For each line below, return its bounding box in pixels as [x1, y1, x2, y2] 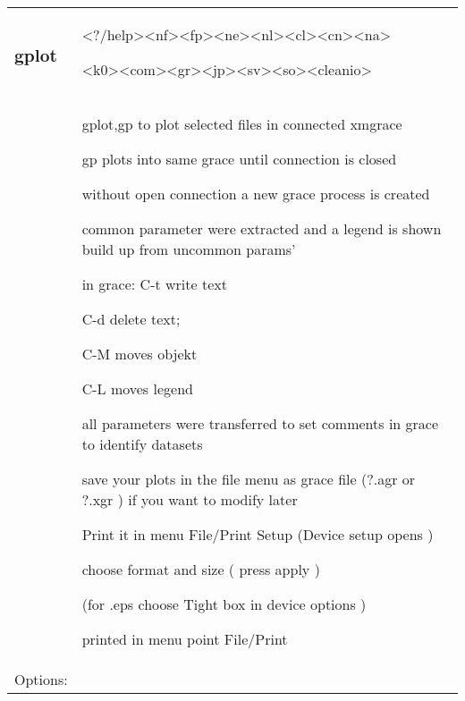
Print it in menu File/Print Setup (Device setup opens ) [81, 524, 434, 545]
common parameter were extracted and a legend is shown [81, 218, 442, 239]
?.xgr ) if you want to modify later [81, 489, 298, 510]
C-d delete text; [81, 308, 181, 329]
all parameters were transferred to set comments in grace [81, 413, 439, 434]
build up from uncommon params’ [81, 239, 296, 259]
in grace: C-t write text [81, 274, 227, 294]
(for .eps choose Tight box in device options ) [81, 594, 367, 614]
